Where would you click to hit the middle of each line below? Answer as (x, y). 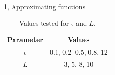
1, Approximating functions (45, 6)
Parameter (25, 39)
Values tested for (44, 22)
